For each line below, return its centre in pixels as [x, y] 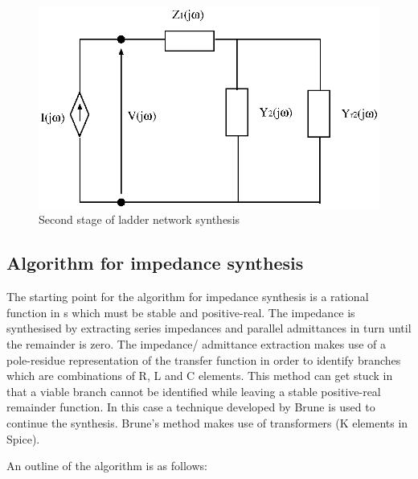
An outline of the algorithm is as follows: [107, 466]
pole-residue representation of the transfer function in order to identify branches [204, 359]
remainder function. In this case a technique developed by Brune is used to [191, 407]
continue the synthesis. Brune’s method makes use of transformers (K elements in [207, 422]
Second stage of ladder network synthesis [139, 219]
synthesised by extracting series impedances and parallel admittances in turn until [209, 328]
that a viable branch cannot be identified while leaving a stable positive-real [194, 391]
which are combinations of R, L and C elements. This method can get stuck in [200, 376]
